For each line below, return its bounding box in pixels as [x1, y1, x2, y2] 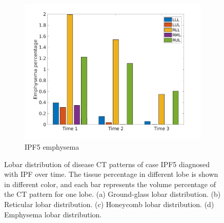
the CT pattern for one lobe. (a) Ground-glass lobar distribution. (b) [4, 189, 221, 199]
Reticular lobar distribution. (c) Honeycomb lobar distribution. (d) [4, 198, 214, 209]
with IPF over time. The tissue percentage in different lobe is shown [4, 169, 218, 179]
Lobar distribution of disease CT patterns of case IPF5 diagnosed [4, 158, 210, 169]
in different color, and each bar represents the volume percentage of [4, 178, 216, 189]
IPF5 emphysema [25, 141, 79, 152]
